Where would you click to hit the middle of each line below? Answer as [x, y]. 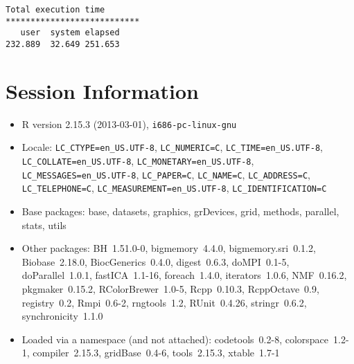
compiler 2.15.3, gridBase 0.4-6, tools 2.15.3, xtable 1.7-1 [156, 353]
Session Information [102, 90]
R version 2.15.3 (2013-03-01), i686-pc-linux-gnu [129, 124]
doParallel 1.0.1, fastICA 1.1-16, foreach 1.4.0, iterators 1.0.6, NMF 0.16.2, [184, 275]
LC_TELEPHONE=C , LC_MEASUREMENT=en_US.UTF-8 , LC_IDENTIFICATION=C [174, 188]
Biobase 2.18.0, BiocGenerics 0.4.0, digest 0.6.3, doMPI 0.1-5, [156, 261]
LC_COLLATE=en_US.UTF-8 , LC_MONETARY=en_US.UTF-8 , [138, 161]
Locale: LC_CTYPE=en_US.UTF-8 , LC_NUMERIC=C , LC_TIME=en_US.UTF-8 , [172, 147]
